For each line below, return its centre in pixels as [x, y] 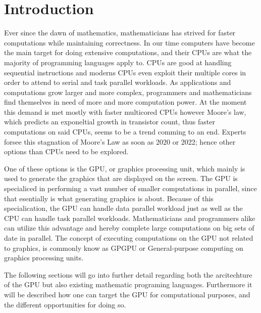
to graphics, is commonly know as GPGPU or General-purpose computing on [124, 248]
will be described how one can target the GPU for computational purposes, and [127, 294]
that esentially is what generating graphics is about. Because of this [109, 198]
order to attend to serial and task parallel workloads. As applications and [118, 82]
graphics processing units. [44, 258]
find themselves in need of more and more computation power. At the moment [125, 102]
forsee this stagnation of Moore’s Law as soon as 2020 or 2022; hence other [120, 141]
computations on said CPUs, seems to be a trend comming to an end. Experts [125, 132]
